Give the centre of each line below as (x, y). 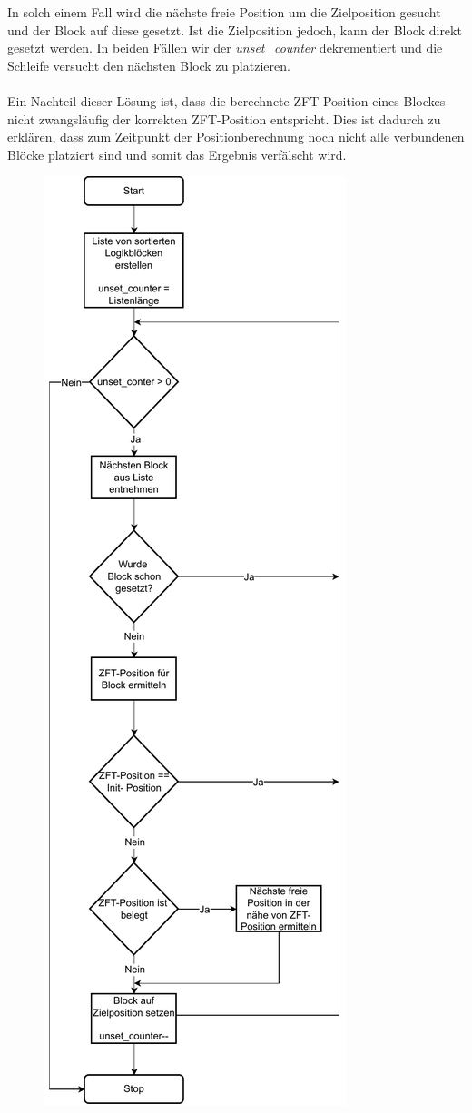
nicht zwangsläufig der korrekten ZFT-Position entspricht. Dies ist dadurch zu (224, 118)
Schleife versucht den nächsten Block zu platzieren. (149, 65)
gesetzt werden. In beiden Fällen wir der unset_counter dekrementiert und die (225, 48)
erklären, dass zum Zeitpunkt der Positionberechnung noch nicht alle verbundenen (236, 137)
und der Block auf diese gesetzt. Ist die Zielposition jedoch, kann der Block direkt (235, 30)
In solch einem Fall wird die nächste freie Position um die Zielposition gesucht (224, 12)
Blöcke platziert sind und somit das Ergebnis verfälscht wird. (177, 154)
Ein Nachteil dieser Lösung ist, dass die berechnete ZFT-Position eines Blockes (226, 100)
